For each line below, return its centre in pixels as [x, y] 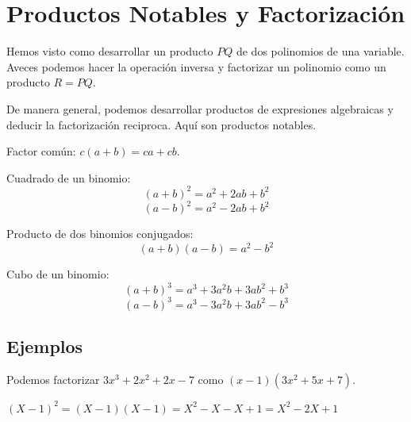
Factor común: [41, 151]
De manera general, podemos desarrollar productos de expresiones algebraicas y [200, 108]
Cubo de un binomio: [58, 274]
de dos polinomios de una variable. [320, 51]
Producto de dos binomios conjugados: [100, 234]
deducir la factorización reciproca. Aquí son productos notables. [161, 124]
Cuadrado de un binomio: [69, 177]
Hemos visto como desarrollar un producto [110, 51]
